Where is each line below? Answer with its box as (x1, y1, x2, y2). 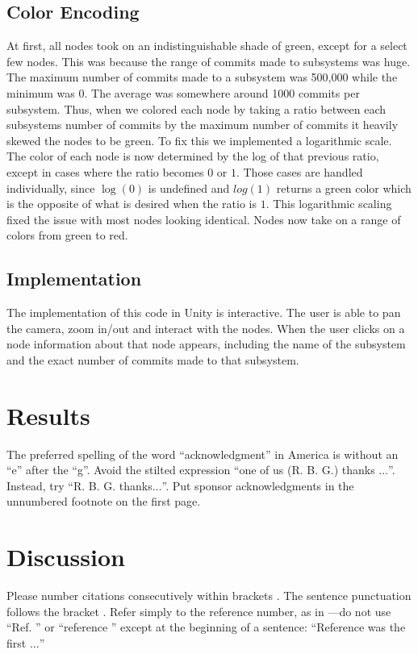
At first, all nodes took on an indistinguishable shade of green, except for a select (6, 37, 408, 54)
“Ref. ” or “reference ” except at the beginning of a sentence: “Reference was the (6, 619, 406, 635)
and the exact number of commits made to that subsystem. (6, 351, 299, 368)
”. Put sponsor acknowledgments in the (161, 477, 354, 494)
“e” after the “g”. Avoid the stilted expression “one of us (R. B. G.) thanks (6, 461, 375, 478)
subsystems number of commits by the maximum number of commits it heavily (6, 116, 399, 133)
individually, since (6, 179, 95, 196)
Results (6, 398, 90, 431)
